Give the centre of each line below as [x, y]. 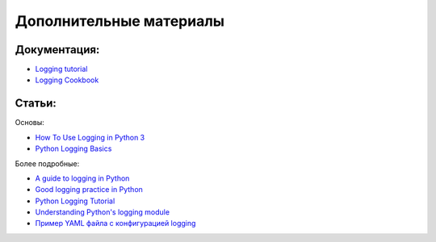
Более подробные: [47, 163]
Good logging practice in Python [89, 190]
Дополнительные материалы [120, 21]
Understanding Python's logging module [102, 212]
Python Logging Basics [73, 148]
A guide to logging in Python [82, 178]
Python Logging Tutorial [75, 201]
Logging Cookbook [67, 80]
